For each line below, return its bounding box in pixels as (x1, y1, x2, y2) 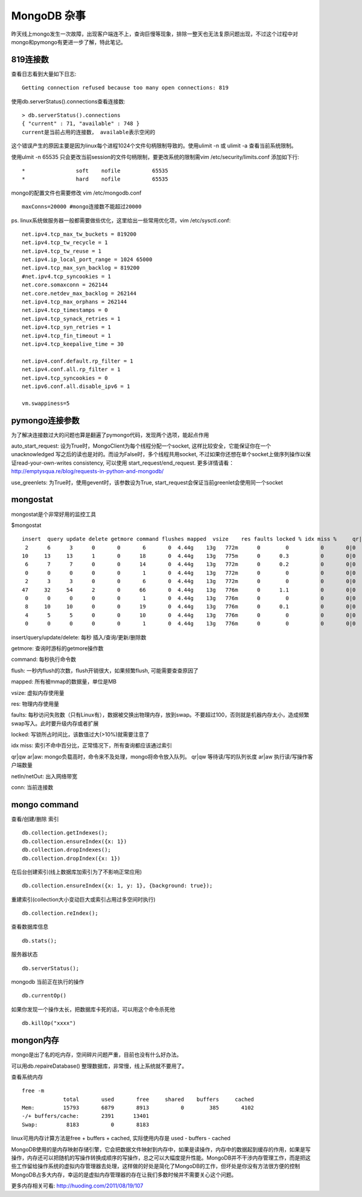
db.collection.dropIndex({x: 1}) (22, 855, 121, 862)
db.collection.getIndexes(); (22, 830, 108, 836)
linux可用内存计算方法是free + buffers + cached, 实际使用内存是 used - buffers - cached (11, 1135, 230, 1142)
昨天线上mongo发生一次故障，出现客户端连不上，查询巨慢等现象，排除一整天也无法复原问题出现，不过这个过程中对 (11, 30, 298, 37)
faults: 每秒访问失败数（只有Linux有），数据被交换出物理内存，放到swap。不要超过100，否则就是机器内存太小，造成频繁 (11, 711, 310, 718)
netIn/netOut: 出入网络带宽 (11, 772, 78, 779)
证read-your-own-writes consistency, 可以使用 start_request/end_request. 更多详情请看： (11, 459, 235, 466)
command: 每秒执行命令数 (11, 656, 77, 663)
